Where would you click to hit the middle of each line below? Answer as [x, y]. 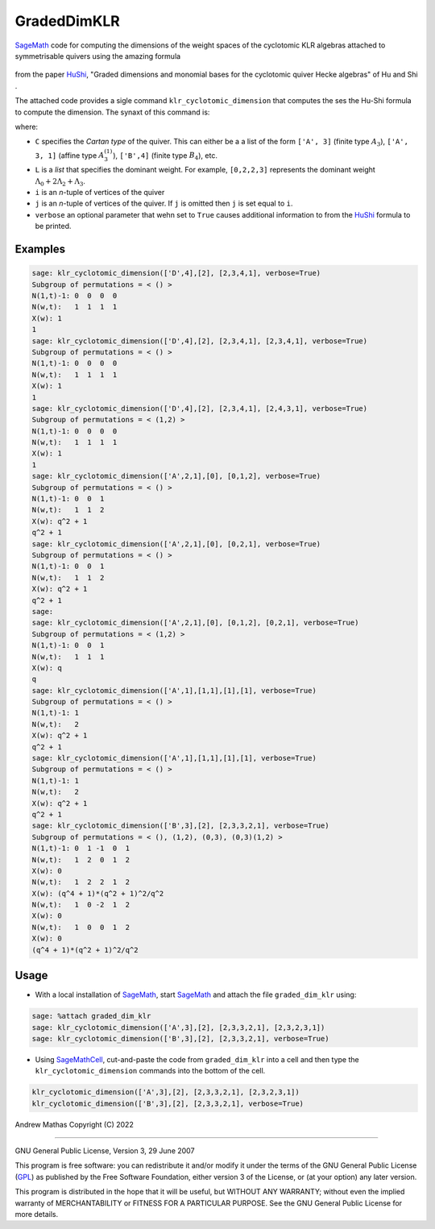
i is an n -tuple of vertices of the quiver [100, 193]
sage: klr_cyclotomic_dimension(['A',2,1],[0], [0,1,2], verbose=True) [176, 476]
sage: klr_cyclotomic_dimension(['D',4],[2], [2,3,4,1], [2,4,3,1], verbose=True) [200, 408]
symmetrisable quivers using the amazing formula [98, 56]
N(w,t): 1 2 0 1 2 [81, 859]
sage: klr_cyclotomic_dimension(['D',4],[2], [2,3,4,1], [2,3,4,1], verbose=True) [200, 341]
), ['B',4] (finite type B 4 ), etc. [165, 156]
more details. [37, 1214]
